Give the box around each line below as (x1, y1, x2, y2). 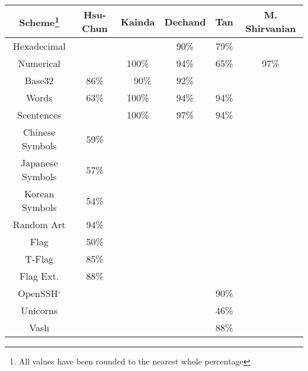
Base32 (24, 73, 54, 87)
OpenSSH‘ (18, 286, 61, 300)
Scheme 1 (19, 13, 60, 30)
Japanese (20, 156, 58, 169)
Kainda (120, 14, 155, 28)
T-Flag (25, 252, 54, 266)
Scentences (17, 108, 62, 121)
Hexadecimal (12, 39, 66, 53)
